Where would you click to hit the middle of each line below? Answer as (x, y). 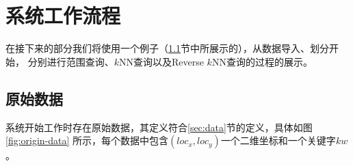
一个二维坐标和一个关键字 (278, 140)
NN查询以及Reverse (161, 61)
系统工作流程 (63, 15)
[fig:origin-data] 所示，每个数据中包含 (87, 140)
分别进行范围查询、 (71, 61)
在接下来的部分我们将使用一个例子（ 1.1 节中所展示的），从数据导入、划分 (167, 48)
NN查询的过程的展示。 (262, 61)
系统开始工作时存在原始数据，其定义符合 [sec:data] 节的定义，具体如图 (159, 127)
